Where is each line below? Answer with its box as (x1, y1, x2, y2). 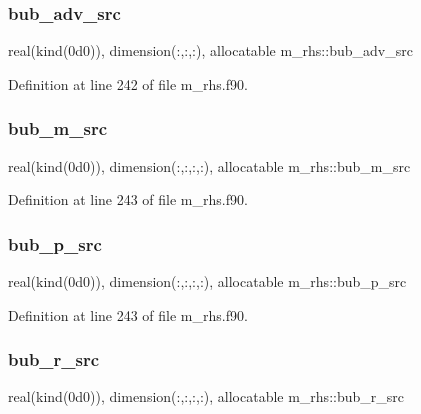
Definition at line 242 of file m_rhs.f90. (8, 73, 248, 94)
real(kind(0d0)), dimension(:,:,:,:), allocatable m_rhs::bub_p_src (8, 271, 407, 292)
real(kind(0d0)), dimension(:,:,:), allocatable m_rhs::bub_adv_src (8, 40, 413, 61)
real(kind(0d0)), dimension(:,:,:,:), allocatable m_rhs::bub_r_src (8, 386, 404, 407)
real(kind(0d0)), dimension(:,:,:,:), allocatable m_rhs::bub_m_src (8, 155, 411, 176)
